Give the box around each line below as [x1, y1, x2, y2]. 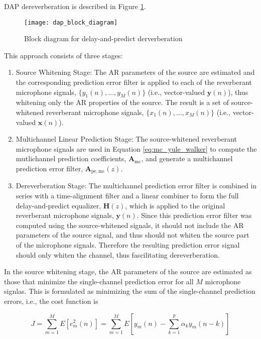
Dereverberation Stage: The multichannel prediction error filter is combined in [16, 180, 257, 191]
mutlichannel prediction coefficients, [16, 153, 126, 164]
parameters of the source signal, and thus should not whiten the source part [16, 230, 249, 240]
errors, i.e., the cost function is [4, 295, 98, 306]
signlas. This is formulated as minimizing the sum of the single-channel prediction [4, 286, 255, 296]
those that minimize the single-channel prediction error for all [4, 276, 194, 286]
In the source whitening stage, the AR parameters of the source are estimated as [4, 266, 252, 277]
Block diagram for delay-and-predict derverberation [24, 33, 183, 44]
